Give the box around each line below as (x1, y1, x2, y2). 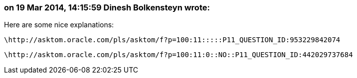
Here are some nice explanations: (4, 20, 114, 29)
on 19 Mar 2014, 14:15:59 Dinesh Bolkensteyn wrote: (4, 2, 210, 12)
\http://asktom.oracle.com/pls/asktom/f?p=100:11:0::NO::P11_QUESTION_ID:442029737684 (4, 51, 353, 59)
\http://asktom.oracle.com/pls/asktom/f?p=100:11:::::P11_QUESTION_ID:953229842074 (4, 36, 341, 44)
